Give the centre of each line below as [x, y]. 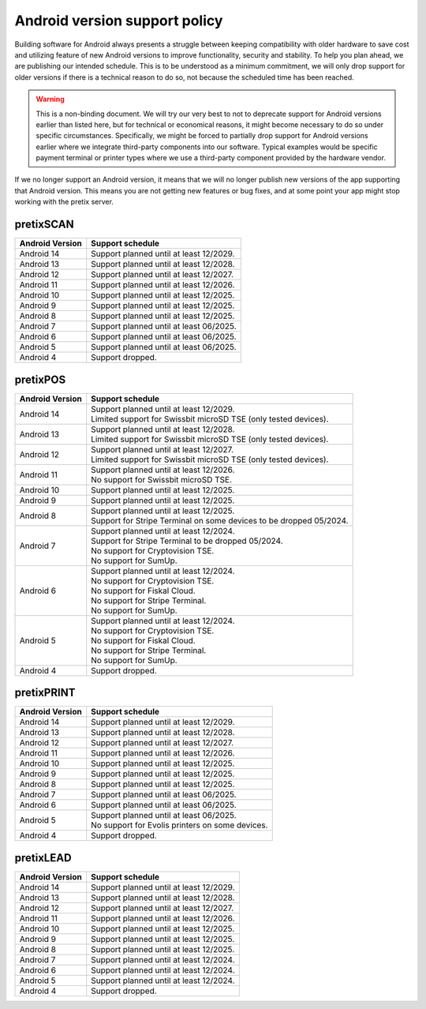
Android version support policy [119, 21]
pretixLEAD [43, 858]
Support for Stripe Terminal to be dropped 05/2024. [187, 541]
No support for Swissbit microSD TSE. [162, 479]
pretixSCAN [44, 225]
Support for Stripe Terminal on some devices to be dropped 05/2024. [220, 520]
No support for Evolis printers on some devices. [179, 825]
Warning [50, 99]
